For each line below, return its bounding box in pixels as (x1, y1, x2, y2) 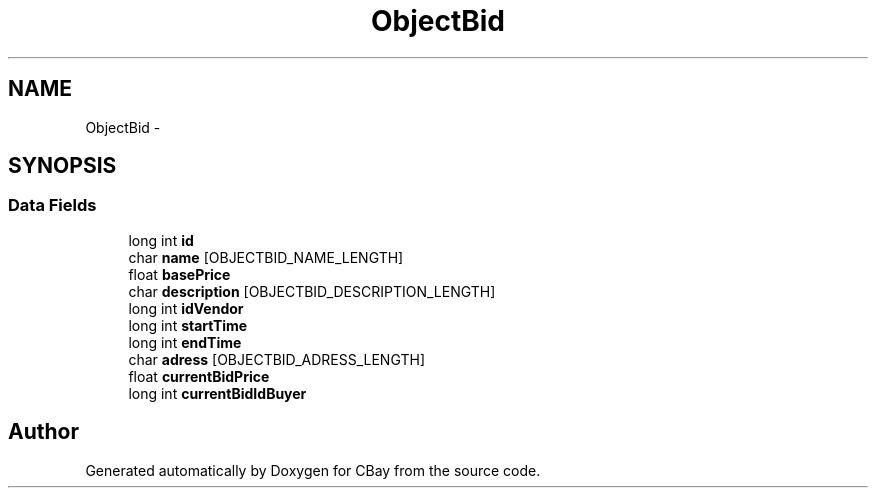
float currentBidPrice (128, 367, 270, 385)
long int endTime (128, 333, 242, 351)
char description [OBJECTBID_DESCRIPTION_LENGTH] (128, 282, 496, 300)
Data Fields (8, 195, 97, 216)
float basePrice (128, 265, 231, 283)
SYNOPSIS (8, 153, 117, 179)
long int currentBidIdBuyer (128, 384, 307, 402)
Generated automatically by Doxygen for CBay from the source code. (85, 461, 541, 479)
